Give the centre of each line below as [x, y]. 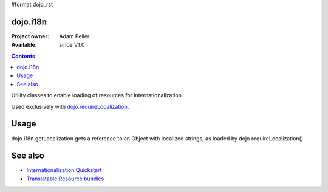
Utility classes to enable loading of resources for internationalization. [97, 95]
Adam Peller [74, 36]
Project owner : [30, 36]
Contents [23, 56]
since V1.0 [72, 45]
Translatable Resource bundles [65, 179]
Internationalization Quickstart [64, 170]
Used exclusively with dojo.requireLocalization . [70, 106]
